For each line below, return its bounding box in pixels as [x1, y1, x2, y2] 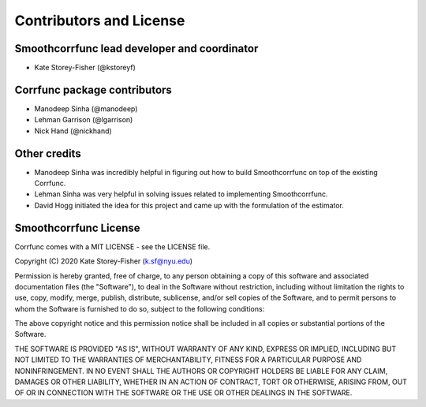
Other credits [14, 147, 82, 160]
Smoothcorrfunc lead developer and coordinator [14, 42, 259, 55]
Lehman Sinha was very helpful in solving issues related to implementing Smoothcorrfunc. [34, 189, 328, 199]
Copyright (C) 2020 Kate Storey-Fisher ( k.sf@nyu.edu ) [14, 256, 193, 266]
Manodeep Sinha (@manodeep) [34, 103, 138, 114]
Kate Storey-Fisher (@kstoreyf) [34, 63, 136, 73]
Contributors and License [14, 12, 185, 29]
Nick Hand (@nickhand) [34, 126, 112, 136]
